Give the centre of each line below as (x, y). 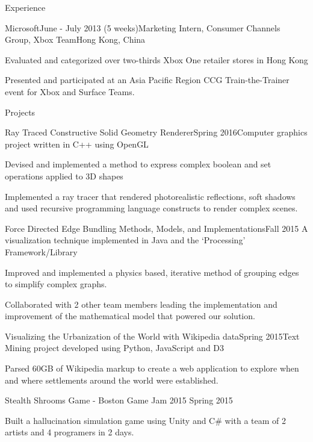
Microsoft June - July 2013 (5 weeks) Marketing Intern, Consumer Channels (143, 27)
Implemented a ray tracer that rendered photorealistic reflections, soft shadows (150, 196)
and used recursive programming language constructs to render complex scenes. (151, 208)
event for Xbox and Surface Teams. (70, 91)
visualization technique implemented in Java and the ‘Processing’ (125, 240)
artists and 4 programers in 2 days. (70, 432)
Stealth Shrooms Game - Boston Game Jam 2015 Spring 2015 (119, 400)
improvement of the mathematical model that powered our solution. (130, 316)
